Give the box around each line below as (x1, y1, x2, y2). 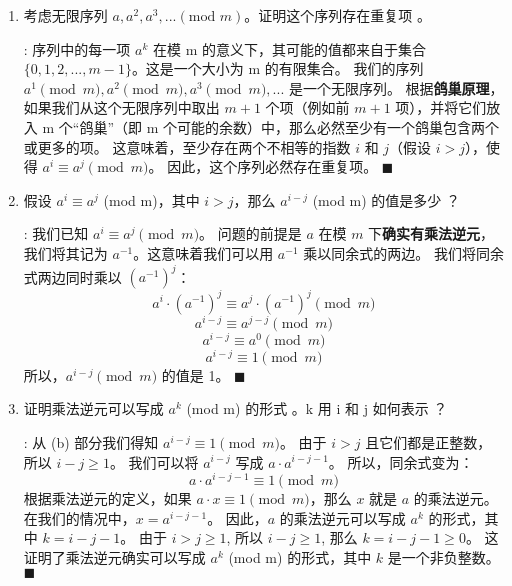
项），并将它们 (395, 97, 487, 118)
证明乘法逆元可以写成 (23, 398, 164, 419)
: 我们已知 (23, 223, 89, 244)
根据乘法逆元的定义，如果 (23, 488, 192, 509)
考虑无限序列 (23, 5, 108, 25)
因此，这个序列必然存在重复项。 (167, 156, 378, 177)
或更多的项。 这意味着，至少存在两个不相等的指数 (23, 136, 351, 157)
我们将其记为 (23, 242, 108, 263)
